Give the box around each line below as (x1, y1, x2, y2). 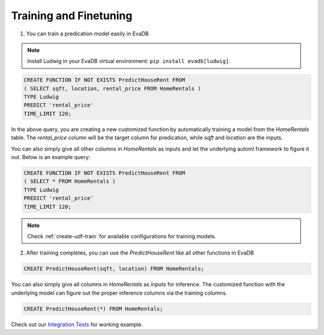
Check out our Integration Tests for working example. (11, 321, 143, 328)
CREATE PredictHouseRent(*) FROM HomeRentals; (23, 305, 163, 312)
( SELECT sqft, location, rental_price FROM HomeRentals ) (23, 85, 201, 92)
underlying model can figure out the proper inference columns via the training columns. (11, 289, 227, 297)
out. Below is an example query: (11, 154, 91, 161)
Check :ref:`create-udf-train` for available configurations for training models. (27, 232, 217, 240)
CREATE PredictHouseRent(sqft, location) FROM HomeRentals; (23, 265, 205, 273)
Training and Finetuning (11, 9, 133, 22)
